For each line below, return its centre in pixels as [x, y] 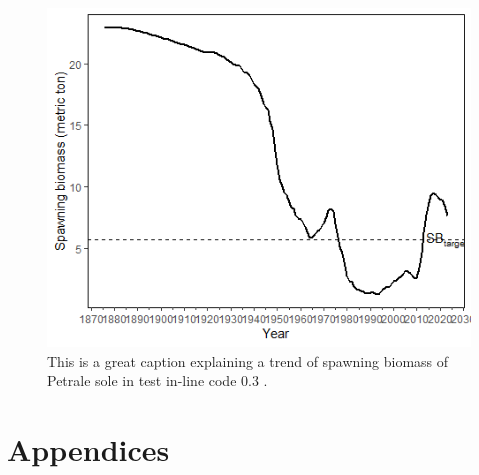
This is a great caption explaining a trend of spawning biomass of [248, 360]
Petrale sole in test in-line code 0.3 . [157, 380]
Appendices [88, 449]
